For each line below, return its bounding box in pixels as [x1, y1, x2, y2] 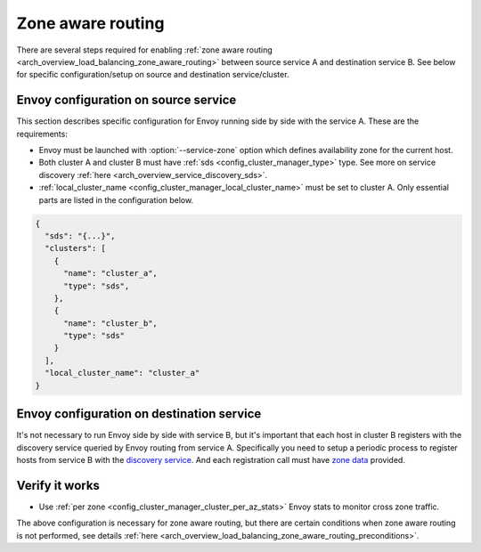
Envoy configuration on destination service [16, 406, 262, 422]
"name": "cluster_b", [63, 318, 158, 329]
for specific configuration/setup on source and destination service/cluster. [16, 69, 289, 80]
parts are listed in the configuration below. [38, 194, 194, 205]
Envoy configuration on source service [16, 93, 237, 108]
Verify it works [16, 477, 100, 493]
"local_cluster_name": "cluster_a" [45, 368, 200, 378]
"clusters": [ [45, 243, 107, 254]
